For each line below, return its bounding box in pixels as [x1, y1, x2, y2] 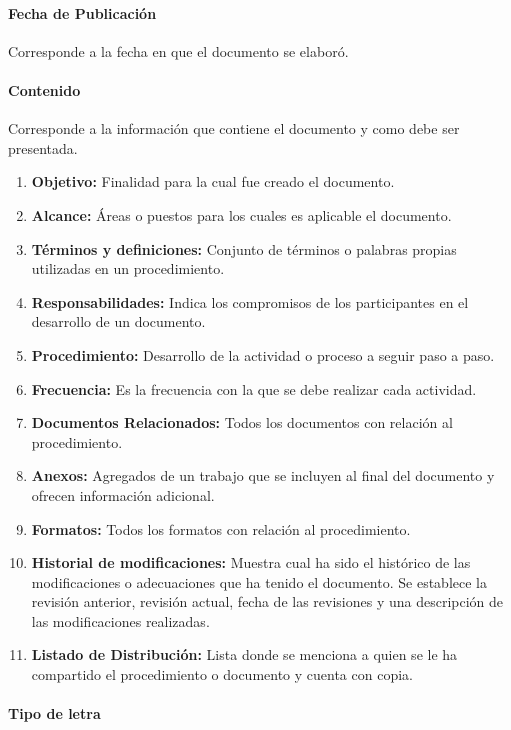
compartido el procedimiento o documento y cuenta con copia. [31, 664, 413, 685]
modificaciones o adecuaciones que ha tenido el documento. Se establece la [31, 571, 487, 592]
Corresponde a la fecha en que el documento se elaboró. [8, 40, 349, 61]
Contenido [8, 79, 81, 100]
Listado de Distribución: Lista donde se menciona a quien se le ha [31, 644, 458, 665]
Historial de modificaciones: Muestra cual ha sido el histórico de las [31, 552, 471, 573]
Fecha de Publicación [8, 2, 157, 23]
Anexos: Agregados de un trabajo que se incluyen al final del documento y [31, 465, 495, 486]
